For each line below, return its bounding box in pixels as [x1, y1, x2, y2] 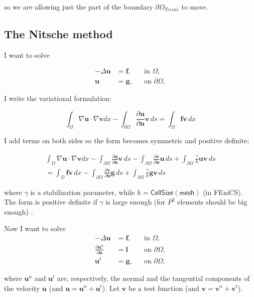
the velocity [4, 282, 40, 293]
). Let [102, 282, 120, 293]
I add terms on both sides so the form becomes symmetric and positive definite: [4, 135, 249, 146]
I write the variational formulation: [4, 93, 112, 104]
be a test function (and [129, 282, 199, 293]
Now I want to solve [4, 223, 66, 234]
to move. [181, 2, 208, 12]
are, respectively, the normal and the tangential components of [57, 272, 250, 283]
